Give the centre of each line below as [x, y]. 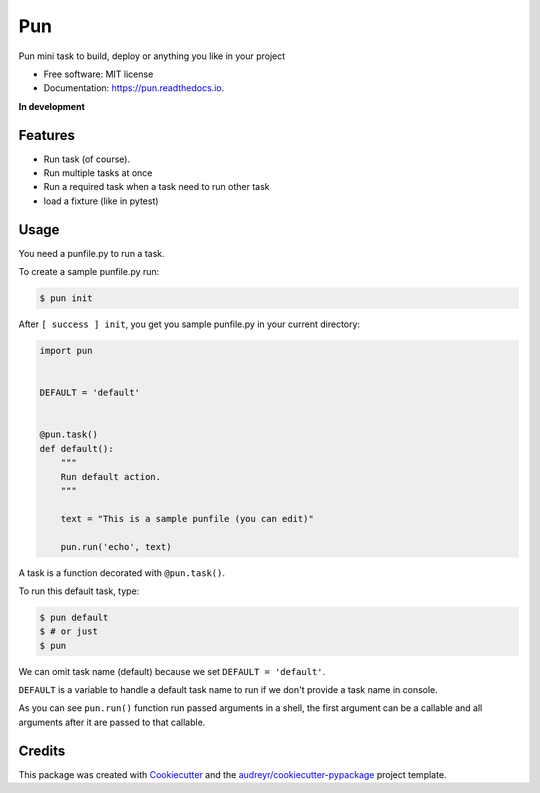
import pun [66, 351]
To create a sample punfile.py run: [89, 272]
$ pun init [66, 298]
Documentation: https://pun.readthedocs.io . [134, 88]
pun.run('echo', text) [116, 546]
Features [46, 135]
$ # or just [69, 631]
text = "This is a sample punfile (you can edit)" [187, 518]
